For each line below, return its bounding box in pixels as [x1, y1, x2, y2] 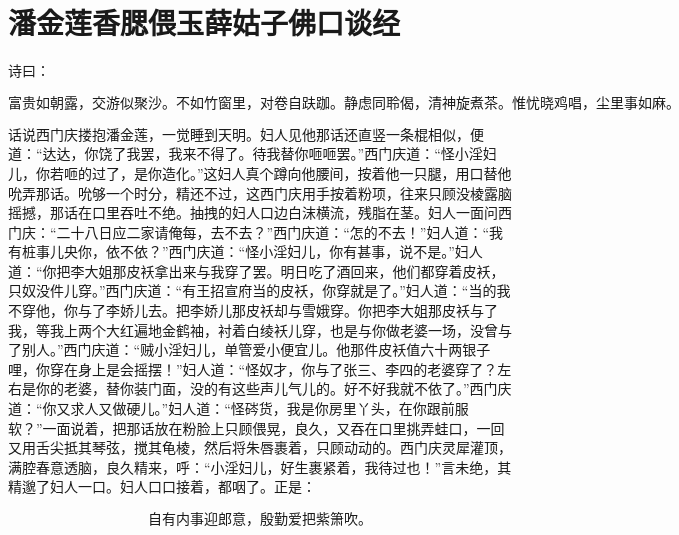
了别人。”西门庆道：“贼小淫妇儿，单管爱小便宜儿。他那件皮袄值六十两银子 [8, 339, 491, 360]
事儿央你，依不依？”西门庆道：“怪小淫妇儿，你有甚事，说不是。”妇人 [35, 241, 483, 262]
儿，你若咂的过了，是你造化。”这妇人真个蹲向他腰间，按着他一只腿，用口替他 [8, 162, 512, 183]
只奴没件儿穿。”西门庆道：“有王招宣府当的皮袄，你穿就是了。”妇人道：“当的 [8, 280, 497, 301]
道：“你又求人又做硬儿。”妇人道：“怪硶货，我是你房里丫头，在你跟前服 [8, 398, 469, 419]
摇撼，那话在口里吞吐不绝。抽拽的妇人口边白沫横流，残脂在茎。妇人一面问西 [8, 202, 512, 223]
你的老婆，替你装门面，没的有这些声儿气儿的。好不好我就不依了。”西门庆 [35, 378, 512, 399]
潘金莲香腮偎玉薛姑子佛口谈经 [8, 2, 401, 43]
